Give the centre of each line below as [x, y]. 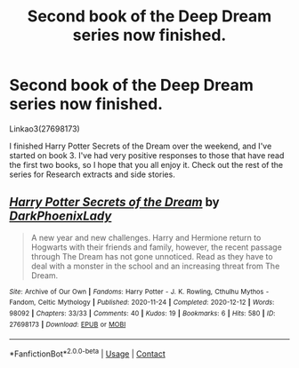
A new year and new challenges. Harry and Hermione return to [146, 237]
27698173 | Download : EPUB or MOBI [68, 324]
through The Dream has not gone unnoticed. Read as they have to [152, 256]
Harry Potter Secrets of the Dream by [114, 202]
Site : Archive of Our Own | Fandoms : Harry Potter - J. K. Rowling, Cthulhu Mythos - [139, 292]
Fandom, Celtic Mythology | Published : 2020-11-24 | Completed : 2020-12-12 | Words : [142, 303]
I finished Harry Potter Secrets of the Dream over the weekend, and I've [141, 146]
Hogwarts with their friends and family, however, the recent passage [156, 247]
